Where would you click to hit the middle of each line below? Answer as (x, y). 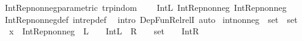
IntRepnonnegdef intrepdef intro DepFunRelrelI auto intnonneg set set (151, 19)
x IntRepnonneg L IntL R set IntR (104, 31)
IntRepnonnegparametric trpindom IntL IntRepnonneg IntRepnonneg (145, 7)
